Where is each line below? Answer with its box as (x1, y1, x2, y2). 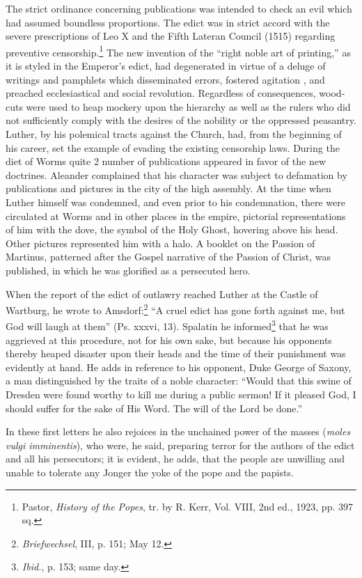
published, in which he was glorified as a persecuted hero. (6, 263, 251, 277)
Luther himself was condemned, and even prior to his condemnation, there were (6, 194, 345, 209)
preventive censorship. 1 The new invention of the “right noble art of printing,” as (6, 42, 351, 59)
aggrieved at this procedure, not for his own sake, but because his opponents (6, 332, 332, 347)
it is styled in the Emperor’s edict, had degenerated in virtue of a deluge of (6, 58, 326, 73)
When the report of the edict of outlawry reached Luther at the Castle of (6, 286, 318, 301)
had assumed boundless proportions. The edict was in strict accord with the (6, 15, 330, 29)
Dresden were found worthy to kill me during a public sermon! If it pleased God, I (6, 387, 356, 401)
